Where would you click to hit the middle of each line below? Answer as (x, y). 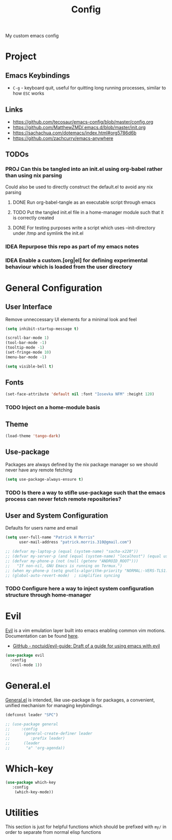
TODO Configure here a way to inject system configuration (80, 589)
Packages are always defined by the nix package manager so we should (81, 464)
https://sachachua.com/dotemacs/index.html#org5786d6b (74, 133)
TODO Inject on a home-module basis (53, 408)
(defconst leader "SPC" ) (32, 715)
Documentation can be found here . (42, 636)
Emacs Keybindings (38, 75)
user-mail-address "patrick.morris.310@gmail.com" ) (75, 542)
